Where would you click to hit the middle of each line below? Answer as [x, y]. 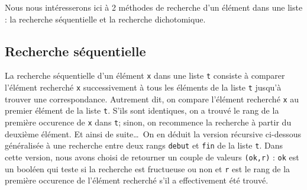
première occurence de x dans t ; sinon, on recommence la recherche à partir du [148, 122]
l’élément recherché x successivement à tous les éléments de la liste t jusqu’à [143, 87]
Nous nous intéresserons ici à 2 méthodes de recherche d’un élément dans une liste [154, 7]
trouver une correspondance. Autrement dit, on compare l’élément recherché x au [152, 99]
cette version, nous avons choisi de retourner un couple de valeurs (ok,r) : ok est [152, 157]
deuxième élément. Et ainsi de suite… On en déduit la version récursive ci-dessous [153, 133]
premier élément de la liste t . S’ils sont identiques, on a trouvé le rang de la [142, 110]
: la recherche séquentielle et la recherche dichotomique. [105, 19]
